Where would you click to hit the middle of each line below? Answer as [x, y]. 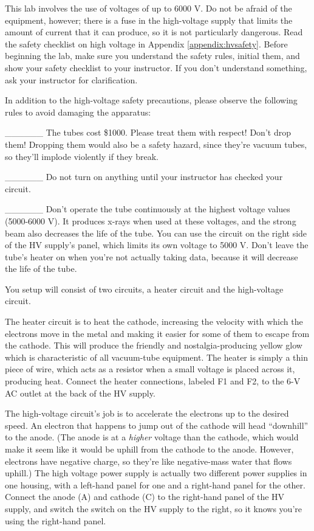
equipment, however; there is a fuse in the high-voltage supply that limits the [149, 20]
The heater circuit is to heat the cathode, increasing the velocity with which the [154, 321]
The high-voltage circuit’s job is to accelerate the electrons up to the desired [147, 413]
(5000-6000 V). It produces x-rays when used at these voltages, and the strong [151, 220]
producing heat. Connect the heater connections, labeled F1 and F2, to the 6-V [153, 381]
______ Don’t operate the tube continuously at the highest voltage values [148, 209]
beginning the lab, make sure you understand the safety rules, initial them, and [152, 56]
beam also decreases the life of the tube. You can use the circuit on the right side [156, 233]
